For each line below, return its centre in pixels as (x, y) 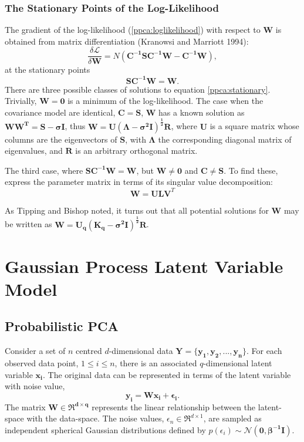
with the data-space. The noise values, (95, 418)
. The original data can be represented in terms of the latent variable (167, 374)
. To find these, (251, 170)
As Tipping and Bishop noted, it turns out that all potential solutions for (137, 210)
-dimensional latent (238, 363)
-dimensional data (141, 351)
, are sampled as (232, 418)
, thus (75, 126)
